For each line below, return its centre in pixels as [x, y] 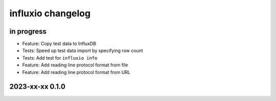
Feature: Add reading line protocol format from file [75, 65]
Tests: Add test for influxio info [60, 58]
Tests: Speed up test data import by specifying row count [83, 50]
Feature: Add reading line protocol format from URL [76, 72]
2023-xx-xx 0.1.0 [38, 87]
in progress [28, 31]
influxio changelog [50, 13]
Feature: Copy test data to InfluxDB [59, 44]
